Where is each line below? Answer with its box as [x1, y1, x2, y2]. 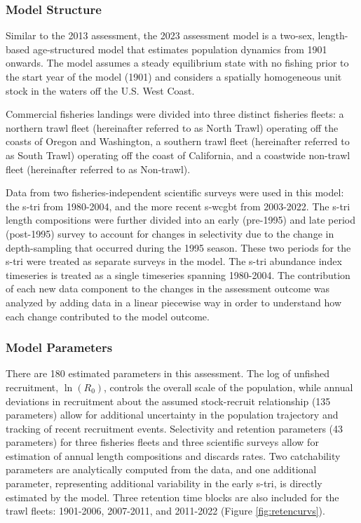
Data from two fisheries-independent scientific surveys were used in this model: [6, 185, 344, 200]
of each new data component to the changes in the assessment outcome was [6, 281, 329, 296]
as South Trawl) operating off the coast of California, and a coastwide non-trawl [6, 147, 350, 162]
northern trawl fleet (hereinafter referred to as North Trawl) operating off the [6, 120, 339, 135]
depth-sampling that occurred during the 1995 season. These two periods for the [6, 240, 351, 254]
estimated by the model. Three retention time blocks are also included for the [6, 489, 339, 504]
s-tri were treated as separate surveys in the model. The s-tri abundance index [6, 254, 342, 269]
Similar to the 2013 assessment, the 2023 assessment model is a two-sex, [6, 28, 315, 43]
